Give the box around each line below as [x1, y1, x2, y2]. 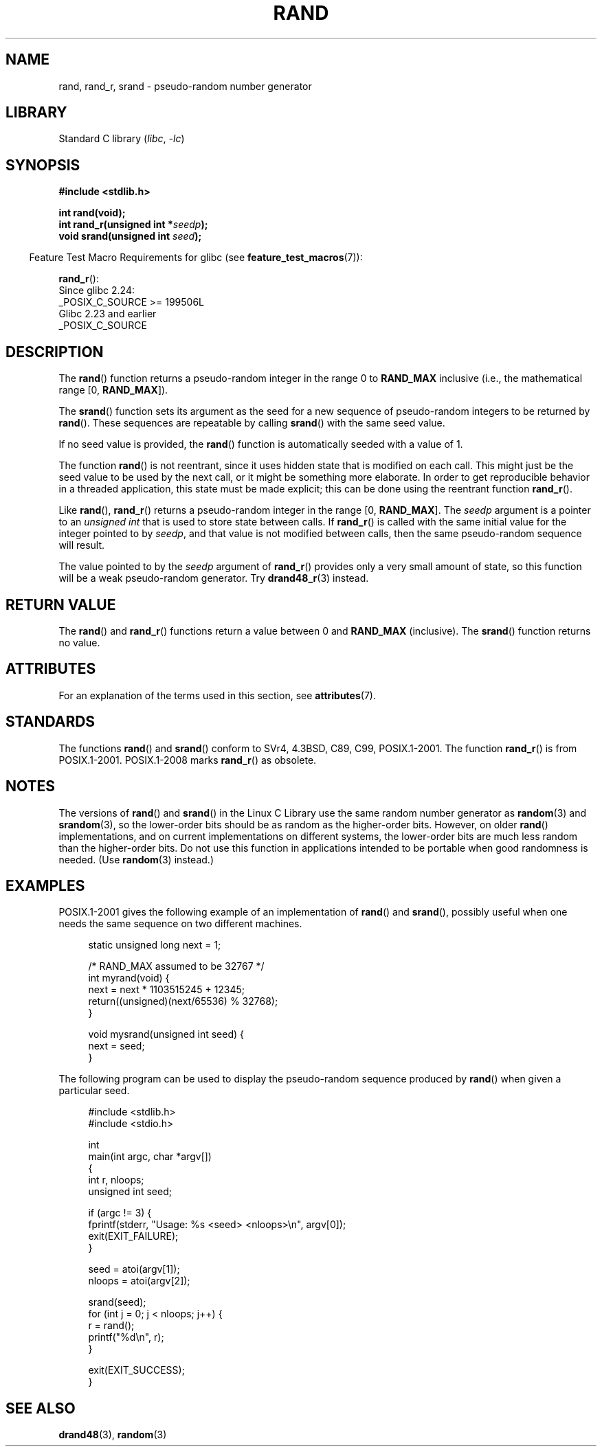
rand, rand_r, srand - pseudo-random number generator [58, 80, 312, 92]
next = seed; [88, 1040, 145, 1052]
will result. [58, 539, 105, 552]
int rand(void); [58, 207, 126, 219]
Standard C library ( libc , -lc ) [58, 133, 185, 145]
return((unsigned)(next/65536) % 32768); [88, 995, 278, 1008]
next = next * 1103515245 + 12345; [88, 984, 245, 996]
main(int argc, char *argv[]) [88, 1150, 212, 1163]
